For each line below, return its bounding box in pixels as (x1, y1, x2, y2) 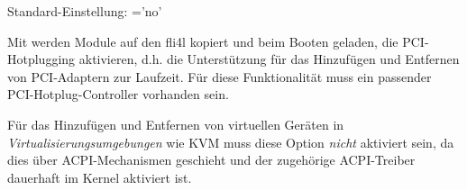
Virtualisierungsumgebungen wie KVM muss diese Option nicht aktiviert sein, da (7, 132, 454, 151)
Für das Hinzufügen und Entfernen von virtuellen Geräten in (7, 114, 344, 133)
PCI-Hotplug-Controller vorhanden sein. (7, 85, 229, 104)
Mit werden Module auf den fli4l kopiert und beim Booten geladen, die (7, 32, 398, 50)
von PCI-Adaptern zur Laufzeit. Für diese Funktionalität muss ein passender (7, 67, 432, 86)
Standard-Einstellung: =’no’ (7, 2, 162, 20)
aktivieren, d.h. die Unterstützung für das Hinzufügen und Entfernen (78, 50, 460, 68)
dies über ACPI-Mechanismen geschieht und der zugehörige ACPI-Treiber (7, 150, 416, 169)
